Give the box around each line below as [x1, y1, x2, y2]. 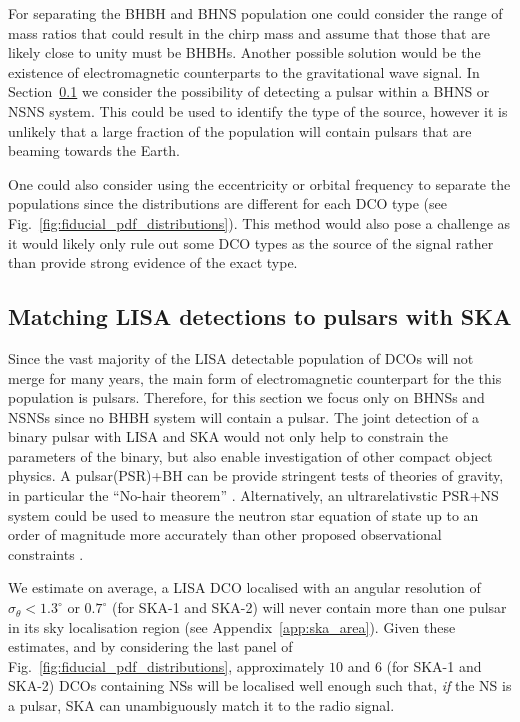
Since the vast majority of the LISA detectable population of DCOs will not [8, 347, 474, 368]
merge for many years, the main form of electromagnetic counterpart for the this [8, 367, 502, 388]
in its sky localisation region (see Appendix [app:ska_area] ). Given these [8, 616, 456, 637]
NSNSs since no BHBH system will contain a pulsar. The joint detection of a [8, 406, 479, 427]
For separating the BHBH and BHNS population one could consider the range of [8, 3, 503, 23]
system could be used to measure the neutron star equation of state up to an [8, 504, 479, 525]
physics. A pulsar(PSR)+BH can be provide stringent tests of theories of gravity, [8, 465, 504, 486]
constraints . [8, 543, 84, 564]
